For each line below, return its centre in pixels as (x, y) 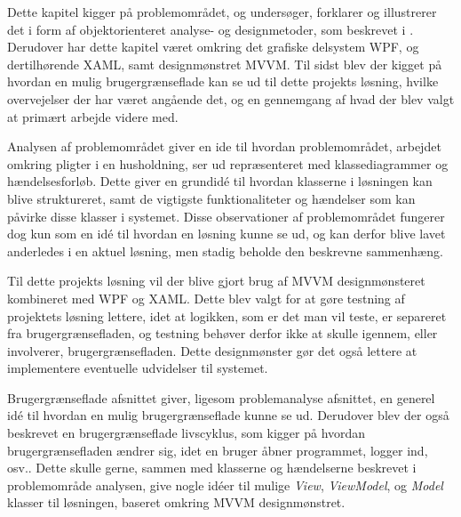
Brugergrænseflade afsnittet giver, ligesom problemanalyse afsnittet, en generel (221, 397)
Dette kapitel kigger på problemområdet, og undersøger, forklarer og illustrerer (222, 12)
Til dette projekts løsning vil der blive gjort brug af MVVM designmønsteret (216, 281)
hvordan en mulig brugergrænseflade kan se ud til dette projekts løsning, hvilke (223, 81)
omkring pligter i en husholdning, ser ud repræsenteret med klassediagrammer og (228, 163)
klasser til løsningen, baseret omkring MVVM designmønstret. (176, 502)
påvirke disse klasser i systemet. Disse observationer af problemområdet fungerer (226, 216)
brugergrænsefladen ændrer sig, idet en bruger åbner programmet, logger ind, (218, 450)
